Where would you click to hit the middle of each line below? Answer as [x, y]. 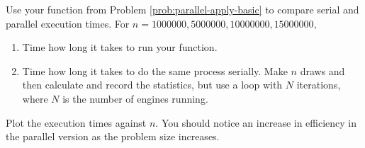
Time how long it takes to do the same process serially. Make [155, 70]
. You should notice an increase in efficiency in [256, 122]
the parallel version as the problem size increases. [113, 136]
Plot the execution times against [76, 122]
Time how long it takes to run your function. [120, 47]
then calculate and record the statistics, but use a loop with [152, 85]
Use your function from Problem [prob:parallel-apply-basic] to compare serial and [182, 9]
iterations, [319, 85]
